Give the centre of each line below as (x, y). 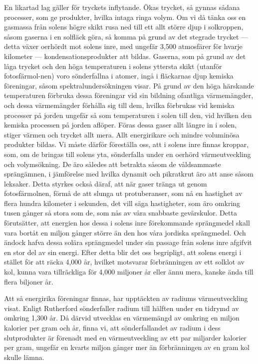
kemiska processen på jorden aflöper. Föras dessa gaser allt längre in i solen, (121, 125)
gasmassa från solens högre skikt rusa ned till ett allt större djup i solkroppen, (124, 27)
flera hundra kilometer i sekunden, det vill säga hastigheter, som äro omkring (122, 203)
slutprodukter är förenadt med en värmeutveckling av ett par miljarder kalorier (125, 337)
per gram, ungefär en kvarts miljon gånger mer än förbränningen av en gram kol (127, 347)
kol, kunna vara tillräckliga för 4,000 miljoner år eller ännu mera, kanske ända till (129, 272)
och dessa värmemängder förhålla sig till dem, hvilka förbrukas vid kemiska (119, 105)
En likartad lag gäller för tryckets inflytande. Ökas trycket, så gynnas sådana (122, 7)
